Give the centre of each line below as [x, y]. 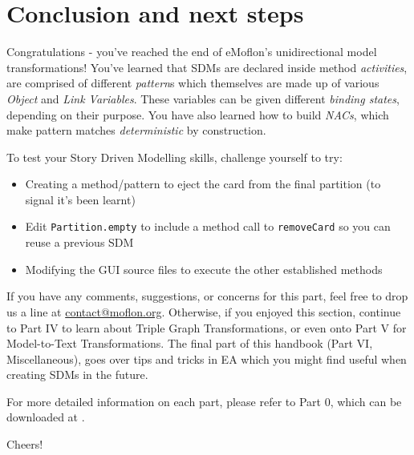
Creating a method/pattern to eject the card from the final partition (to [203, 184]
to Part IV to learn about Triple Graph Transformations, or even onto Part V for [207, 327]
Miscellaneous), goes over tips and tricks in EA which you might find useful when [207, 358]
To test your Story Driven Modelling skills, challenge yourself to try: [175, 157]
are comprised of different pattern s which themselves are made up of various [193, 83]
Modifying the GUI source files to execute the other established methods [204, 269]
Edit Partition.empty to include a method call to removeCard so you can [208, 226]
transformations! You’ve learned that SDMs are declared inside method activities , [207, 67]
